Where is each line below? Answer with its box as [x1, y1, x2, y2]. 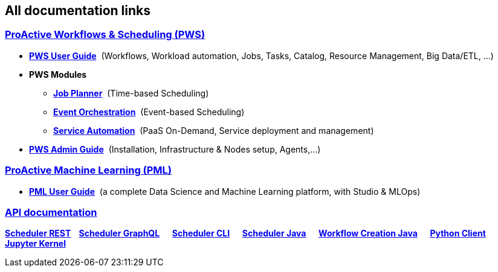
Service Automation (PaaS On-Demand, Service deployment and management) [53, 125, 374, 136]
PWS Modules [29, 69, 87, 80]
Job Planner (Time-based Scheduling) [53, 87, 209, 98]
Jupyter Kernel [5, 238, 66, 249]
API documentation [5, 206, 97, 218]
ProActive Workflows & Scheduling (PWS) [5, 28, 205, 41]
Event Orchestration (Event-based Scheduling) [53, 106, 245, 117]
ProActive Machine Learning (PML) [5, 164, 172, 177]
